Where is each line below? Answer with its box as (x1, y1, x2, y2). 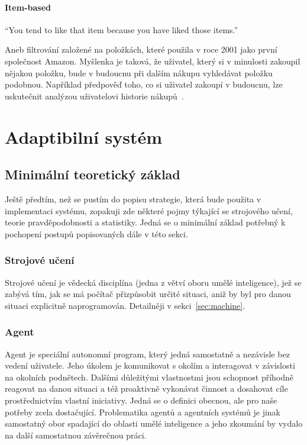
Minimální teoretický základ (5, 165, 180, 183)
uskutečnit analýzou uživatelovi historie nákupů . (5, 89, 184, 102)
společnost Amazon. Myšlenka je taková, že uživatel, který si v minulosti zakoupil (5, 54, 300, 67)
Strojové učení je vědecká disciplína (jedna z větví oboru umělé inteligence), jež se (5, 276, 302, 288)
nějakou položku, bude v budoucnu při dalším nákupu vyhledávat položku (5, 66, 273, 79)
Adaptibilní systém (5, 124, 163, 149)
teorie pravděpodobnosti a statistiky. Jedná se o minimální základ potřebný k (5, 216, 286, 228)
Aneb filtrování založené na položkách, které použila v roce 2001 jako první (5, 43, 277, 56)
